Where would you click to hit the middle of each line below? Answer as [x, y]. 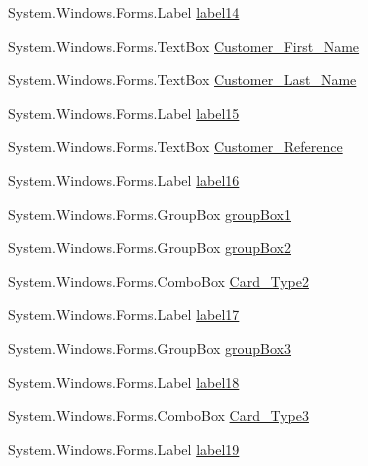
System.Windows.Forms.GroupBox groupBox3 [150, 347]
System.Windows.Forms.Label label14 [124, 12]
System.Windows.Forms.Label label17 [124, 314]
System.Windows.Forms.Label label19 [124, 448]
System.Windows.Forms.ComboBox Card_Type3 [158, 415]
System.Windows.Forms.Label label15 [124, 112]
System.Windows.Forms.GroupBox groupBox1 [150, 213]
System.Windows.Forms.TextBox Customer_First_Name [184, 45]
